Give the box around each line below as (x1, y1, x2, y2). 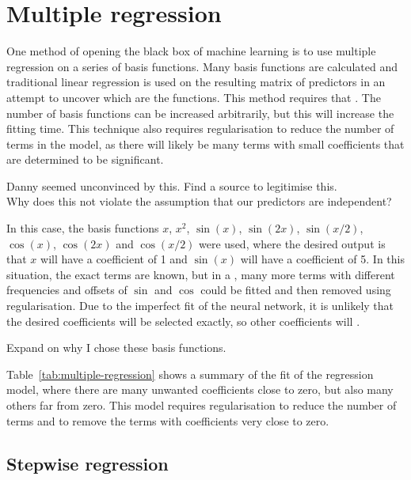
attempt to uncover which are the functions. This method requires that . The (6, 89, 381, 105)
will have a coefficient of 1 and (40, 251, 188, 267)
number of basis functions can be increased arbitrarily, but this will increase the (6, 104, 394, 121)
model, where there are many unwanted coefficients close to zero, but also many (6, 381, 394, 398)
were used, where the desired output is (199, 235, 386, 251)
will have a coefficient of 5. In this (240, 251, 405, 267)
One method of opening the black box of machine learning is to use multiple (6, 43, 376, 59)
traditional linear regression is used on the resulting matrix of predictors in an (6, 74, 386, 90)
